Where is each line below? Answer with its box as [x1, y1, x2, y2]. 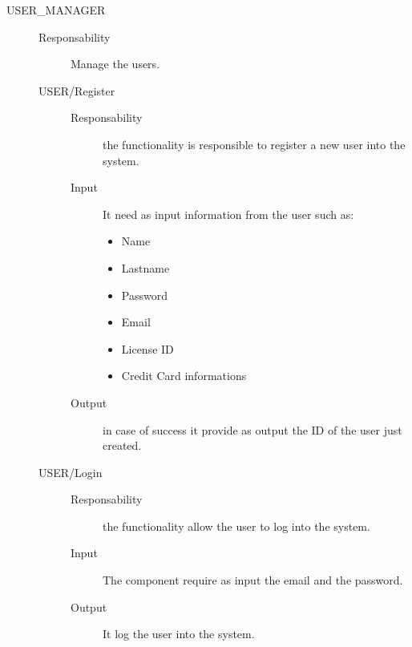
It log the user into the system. [103, 625, 255, 642]
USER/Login [38, 463, 103, 480]
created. [103, 437, 142, 454]
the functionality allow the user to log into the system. [103, 517, 370, 534]
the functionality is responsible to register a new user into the [103, 135, 406, 152]
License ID [121, 340, 174, 357]
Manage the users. [71, 55, 160, 72]
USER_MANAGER [6, 2, 106, 18]
